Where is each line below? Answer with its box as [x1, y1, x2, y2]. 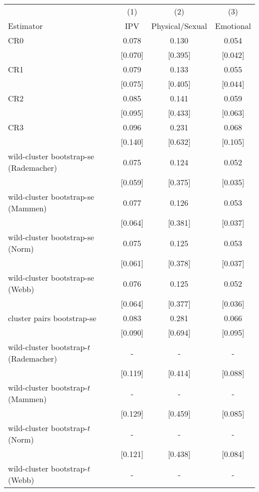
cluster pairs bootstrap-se [8, 312, 97, 324]
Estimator [8, 20, 43, 31]
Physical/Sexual [151, 20, 207, 31]
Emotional [215, 20, 251, 31]
